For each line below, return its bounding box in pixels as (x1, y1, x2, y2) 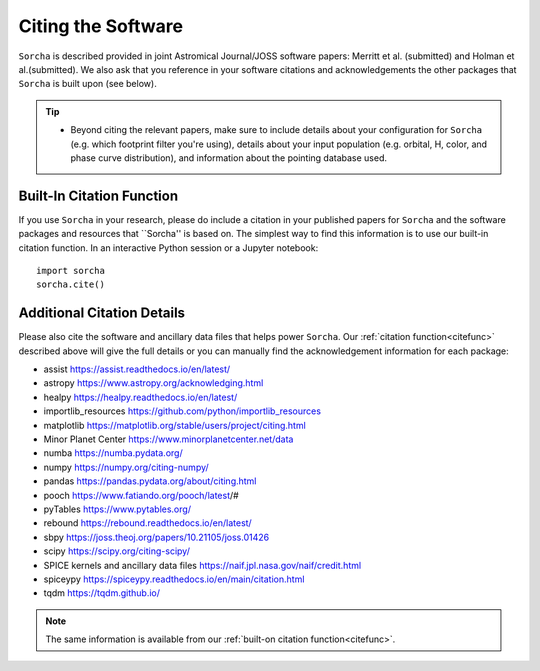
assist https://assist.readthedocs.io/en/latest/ (43, 363, 231, 375)
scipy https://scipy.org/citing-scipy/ (43, 545, 190, 557)
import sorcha (36, 265, 105, 276)
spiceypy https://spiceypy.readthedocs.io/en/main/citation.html (43, 573, 305, 585)
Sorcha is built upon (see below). (18, 78, 157, 90)
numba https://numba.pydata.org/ (43, 447, 184, 459)
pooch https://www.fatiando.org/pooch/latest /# (43, 489, 239, 501)
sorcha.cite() (36, 279, 105, 290)
